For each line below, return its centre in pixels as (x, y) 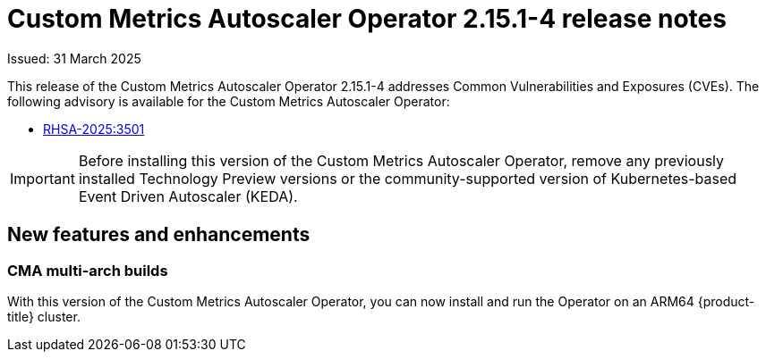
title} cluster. (44, 316)
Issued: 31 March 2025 (74, 58)
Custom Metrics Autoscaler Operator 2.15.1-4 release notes (367, 19)
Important (43, 178)
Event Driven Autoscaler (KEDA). (188, 196)
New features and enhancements (159, 235)
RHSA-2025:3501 (94, 129)
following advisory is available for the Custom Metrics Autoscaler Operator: (229, 101)
